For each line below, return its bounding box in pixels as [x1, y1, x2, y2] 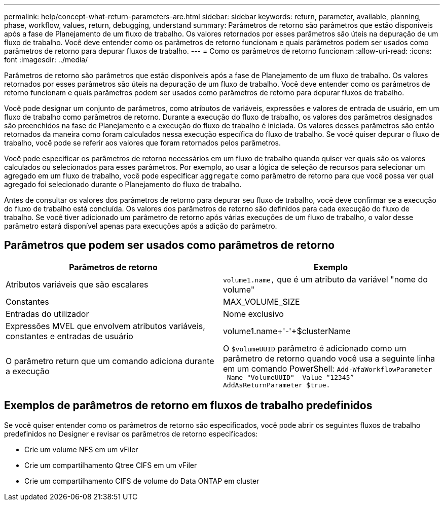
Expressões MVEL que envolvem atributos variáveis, [6, 320, 205, 331]
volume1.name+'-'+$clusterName [223, 326, 351, 336]
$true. [306, 381, 330, 389]
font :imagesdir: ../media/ [4, 55, 88, 64]
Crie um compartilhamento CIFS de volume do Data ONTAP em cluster [24, 476, 260, 485]
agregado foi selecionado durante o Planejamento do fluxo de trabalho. [4, 180, 242, 189]
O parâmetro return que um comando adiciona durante [6, 355, 214, 366]
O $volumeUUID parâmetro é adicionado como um [223, 343, 406, 353]
